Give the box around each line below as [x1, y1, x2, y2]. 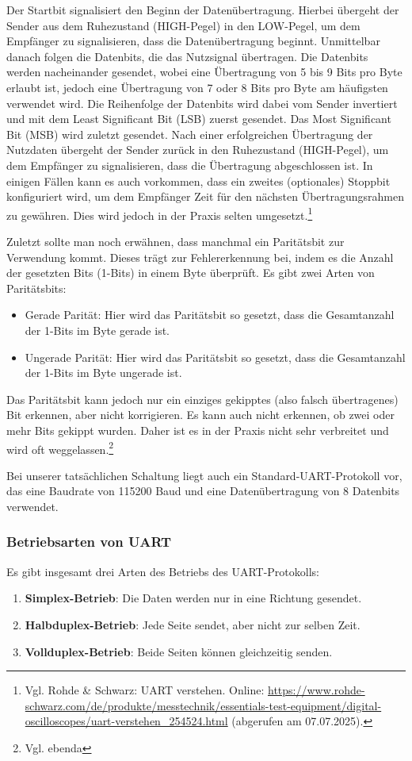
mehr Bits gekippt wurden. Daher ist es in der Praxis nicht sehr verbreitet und [6, 421, 389, 438]
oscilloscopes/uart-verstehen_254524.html [25, 713, 228, 729]
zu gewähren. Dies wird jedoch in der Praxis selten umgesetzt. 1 [6, 204, 313, 223]
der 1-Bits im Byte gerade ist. [25, 321, 170, 338]
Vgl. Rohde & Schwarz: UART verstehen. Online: [25, 682, 265, 698]
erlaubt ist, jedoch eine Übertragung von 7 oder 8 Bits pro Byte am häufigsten [6, 79, 388, 95]
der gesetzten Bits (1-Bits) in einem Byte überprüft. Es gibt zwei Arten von [6, 264, 375, 281]
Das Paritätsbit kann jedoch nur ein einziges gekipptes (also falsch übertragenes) [6, 390, 399, 407]
